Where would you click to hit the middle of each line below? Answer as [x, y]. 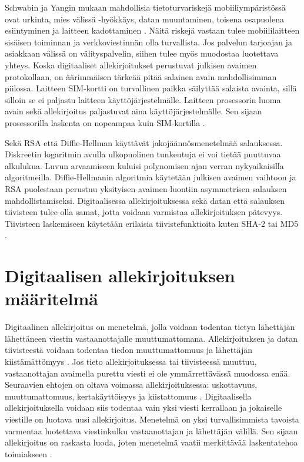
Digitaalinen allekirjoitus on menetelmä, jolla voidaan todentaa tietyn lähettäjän [150, 327]
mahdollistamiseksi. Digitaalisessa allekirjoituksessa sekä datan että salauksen [145, 200]
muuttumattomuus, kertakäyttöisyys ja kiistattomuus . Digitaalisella [128, 396]
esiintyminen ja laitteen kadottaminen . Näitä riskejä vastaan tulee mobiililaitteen [152, 30]
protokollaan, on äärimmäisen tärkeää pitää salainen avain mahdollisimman [141, 76]
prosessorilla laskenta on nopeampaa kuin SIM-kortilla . [105, 122]
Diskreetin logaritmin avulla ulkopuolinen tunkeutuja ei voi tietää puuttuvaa [143, 154]
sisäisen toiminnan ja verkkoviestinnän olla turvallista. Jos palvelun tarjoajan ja [148, 42]
